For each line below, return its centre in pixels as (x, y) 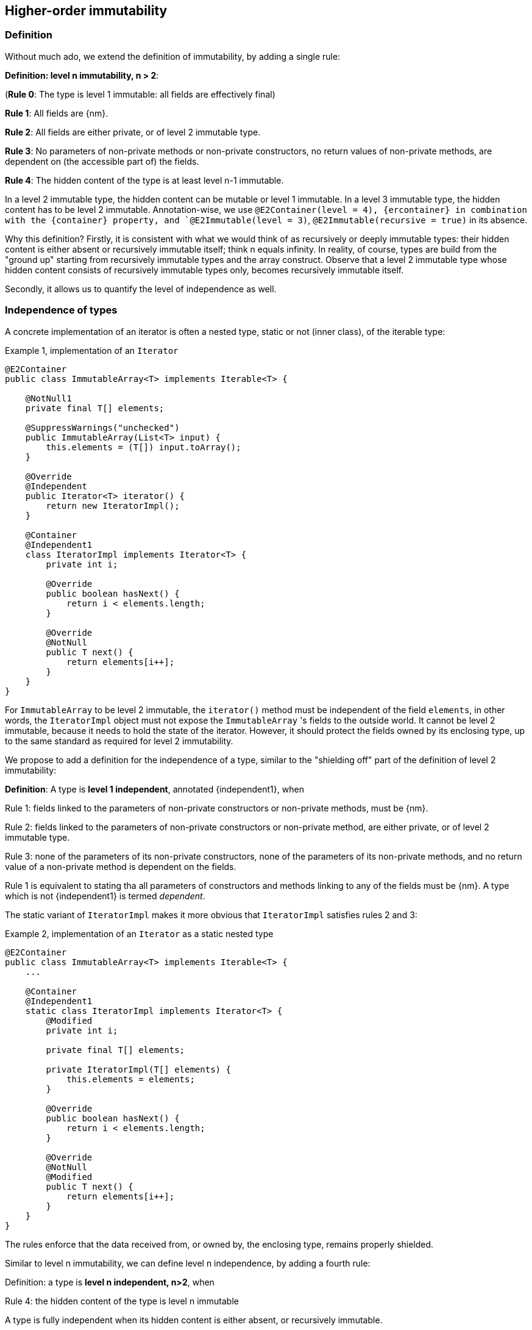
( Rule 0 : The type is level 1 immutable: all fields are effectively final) (140, 94)
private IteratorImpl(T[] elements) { (138, 1069)
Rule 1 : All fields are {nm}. (57, 113)
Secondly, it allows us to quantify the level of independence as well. (141, 289)
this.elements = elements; (131, 1079)
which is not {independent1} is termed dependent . (105, 896)
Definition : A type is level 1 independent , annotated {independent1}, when (154, 789)
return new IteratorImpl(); (113, 505)
